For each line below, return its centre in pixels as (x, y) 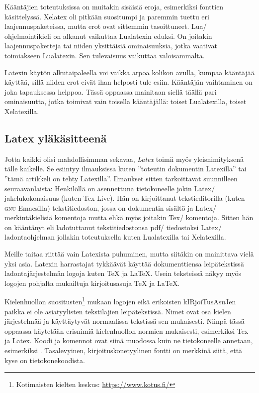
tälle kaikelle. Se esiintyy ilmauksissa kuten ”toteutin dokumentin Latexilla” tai (126, 169)
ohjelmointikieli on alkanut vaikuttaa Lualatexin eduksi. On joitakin (108, 36)
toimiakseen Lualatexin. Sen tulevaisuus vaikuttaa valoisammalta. (105, 55)
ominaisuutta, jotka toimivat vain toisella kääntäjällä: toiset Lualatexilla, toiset (126, 101)
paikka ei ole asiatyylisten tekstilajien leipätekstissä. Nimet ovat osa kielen (118, 311)
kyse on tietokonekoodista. (45, 360)
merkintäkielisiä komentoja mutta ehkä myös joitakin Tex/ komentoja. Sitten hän (129, 217)
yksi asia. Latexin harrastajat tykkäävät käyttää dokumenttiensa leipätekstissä (124, 263)
